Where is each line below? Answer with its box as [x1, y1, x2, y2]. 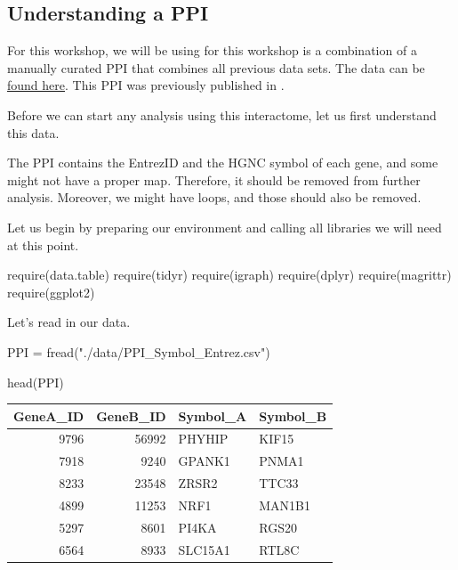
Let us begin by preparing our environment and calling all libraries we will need [7, 217, 442, 236]
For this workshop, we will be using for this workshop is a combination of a [7, 41, 417, 60]
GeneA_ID [13, 406, 84, 425]
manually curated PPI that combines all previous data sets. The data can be [7, 58, 425, 77]
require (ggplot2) [7, 282, 95, 301]
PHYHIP [178, 429, 229, 448]
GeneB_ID [96, 406, 166, 425]
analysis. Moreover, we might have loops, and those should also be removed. [7, 188, 422, 207]
